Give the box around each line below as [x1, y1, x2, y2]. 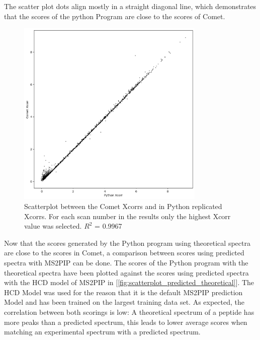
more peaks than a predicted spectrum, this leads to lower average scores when [4, 316, 247, 327]
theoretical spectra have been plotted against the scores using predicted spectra [4, 267, 249, 278]
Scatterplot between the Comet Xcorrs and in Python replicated [24, 200, 222, 211]
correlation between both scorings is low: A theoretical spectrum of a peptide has [4, 306, 254, 317]
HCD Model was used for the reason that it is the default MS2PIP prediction [4, 287, 243, 297]
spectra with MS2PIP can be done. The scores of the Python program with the [4, 257, 248, 267]
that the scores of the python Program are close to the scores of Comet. [4, 11, 225, 21]
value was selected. [24, 221, 82, 231]
